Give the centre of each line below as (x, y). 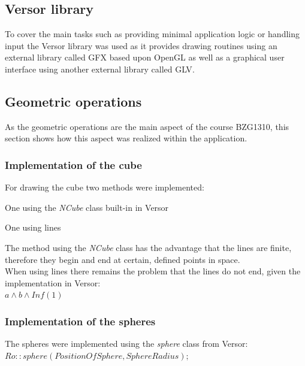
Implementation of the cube (73, 164)
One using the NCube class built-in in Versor (87, 207)
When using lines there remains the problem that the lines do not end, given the (153, 271)
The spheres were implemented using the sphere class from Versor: (126, 344)
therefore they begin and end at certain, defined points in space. (123, 259)
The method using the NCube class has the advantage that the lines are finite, (148, 247)
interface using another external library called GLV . (100, 69)
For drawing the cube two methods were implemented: (105, 187)
